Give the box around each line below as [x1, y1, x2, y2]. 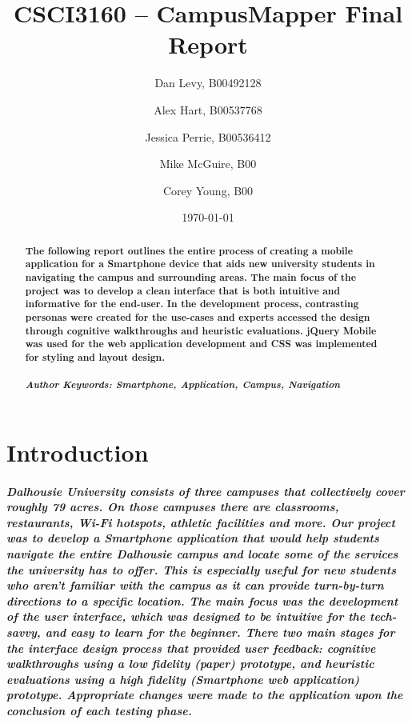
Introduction [6, 435, 149, 468]
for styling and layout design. [25, 350, 166, 364]
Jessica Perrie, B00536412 [145, 128, 271, 145]
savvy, [6, 624, 41, 641]
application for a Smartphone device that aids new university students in [25, 257, 375, 271]
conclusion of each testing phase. [6, 702, 192, 718]
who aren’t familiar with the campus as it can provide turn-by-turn [6, 577, 384, 594]
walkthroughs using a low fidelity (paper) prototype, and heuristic [6, 655, 374, 672]
